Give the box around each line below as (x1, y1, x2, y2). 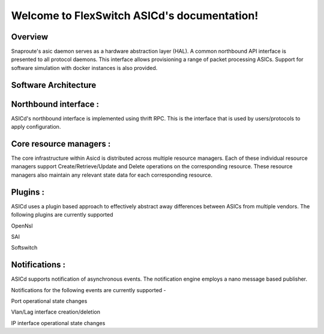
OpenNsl (11, 222, 33, 229)
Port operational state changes (11, 297, 88, 305)
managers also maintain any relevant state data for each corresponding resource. (11, 171, 213, 178)
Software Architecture (11, 80, 97, 90)
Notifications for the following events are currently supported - (11, 286, 166, 293)
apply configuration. (11, 123, 61, 130)
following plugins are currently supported (11, 211, 113, 218)
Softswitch (11, 244, 38, 251)
